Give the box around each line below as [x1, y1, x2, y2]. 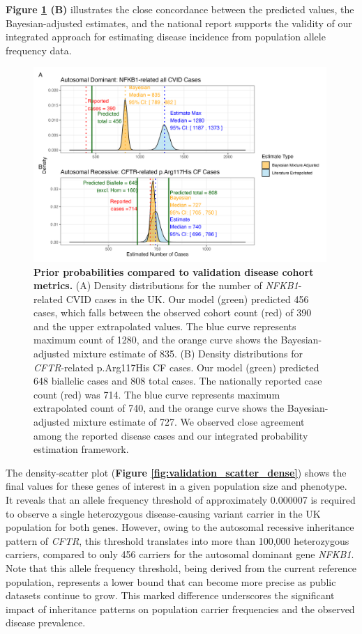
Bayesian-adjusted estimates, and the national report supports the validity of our [6, 15, 352, 30]
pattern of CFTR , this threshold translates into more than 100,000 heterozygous [6, 533, 349, 548]
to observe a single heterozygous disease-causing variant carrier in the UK [6, 506, 321, 520]
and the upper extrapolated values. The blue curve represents [33, 318, 296, 333]
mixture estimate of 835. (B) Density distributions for [73, 346, 303, 361]
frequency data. [6, 42, 72, 57]
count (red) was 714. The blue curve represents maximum [33, 387, 280, 401]
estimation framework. [33, 442, 129, 456]
